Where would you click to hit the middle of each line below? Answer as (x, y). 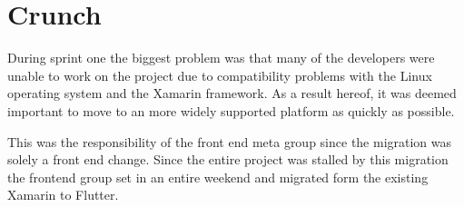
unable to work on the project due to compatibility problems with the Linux (220, 75)
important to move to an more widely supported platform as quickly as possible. (231, 110)
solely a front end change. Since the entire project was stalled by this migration (228, 159)
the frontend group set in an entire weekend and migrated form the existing (218, 177)
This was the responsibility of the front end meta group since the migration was (230, 141)
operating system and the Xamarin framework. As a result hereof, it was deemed (232, 93)
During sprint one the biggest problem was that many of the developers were (221, 58)
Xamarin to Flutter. (63, 195)
